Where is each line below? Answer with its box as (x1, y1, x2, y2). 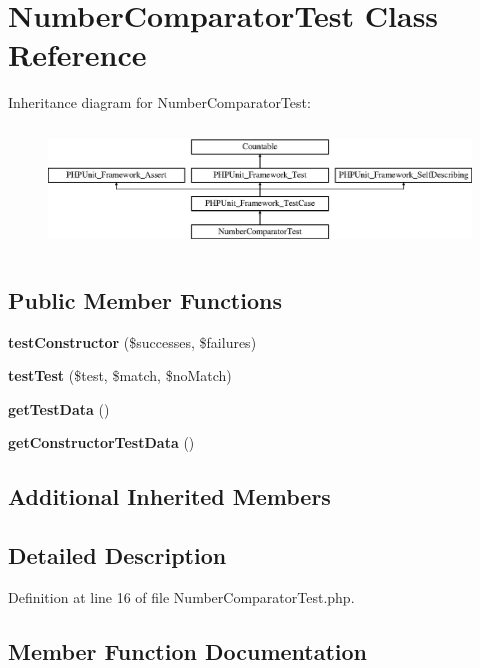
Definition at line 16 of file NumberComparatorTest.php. (8, 586, 355, 607)
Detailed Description (8, 540, 227, 571)
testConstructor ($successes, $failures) (8, 331, 257, 352)
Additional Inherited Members (8, 481, 331, 512)
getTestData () (8, 398, 110, 419)
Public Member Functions (8, 284, 282, 315)
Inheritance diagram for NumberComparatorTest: (8, 92, 311, 113)
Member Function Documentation (8, 635, 368, 666)
